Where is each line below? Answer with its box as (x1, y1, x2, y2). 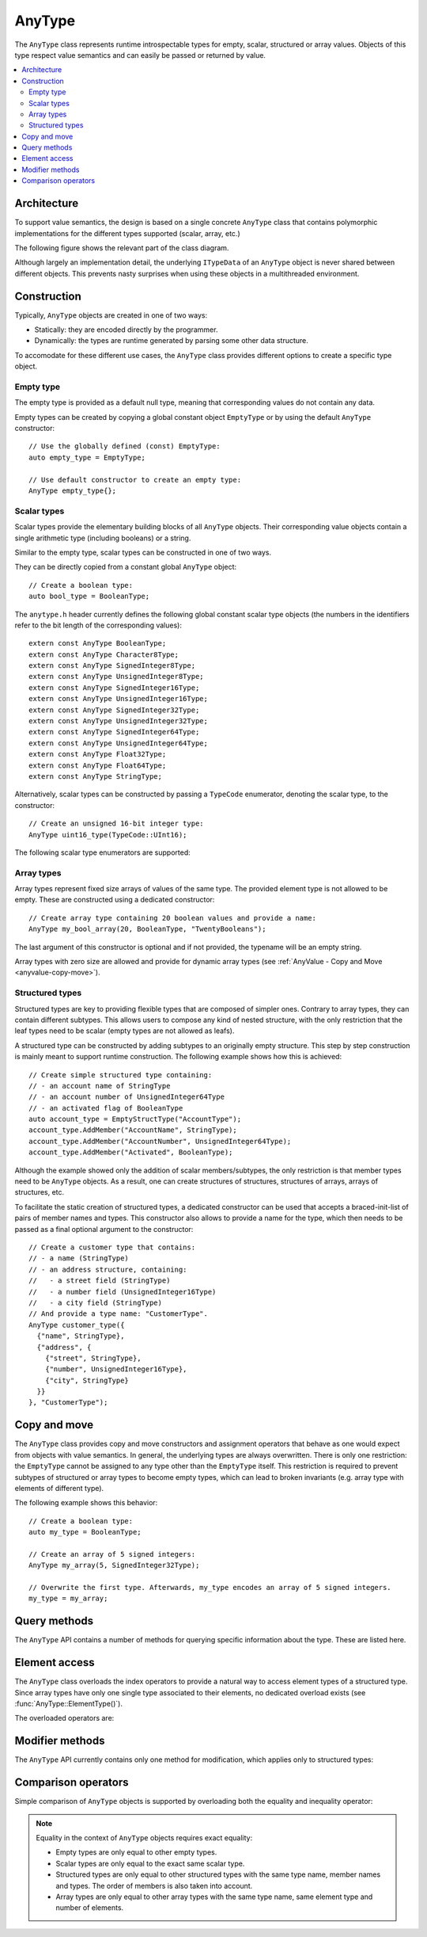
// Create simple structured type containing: (28, 1070, 213, 1079)
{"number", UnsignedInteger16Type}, (44, 1365, 187, 1374)
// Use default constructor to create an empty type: (28, 475, 241, 484)
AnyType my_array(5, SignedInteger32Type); (28, 1561, 200, 1570)
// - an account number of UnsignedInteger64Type (28, 1092, 225, 1101)
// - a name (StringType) (28, 1254, 130, 1263)
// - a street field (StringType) (28, 1276, 171, 1285)
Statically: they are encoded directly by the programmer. (34, 325, 218, 334)
